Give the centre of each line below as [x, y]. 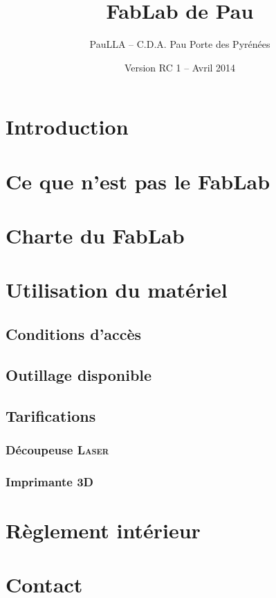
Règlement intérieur [103, 530]
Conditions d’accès [74, 334]
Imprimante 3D [50, 481]
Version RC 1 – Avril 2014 [180, 67]
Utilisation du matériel [117, 290]
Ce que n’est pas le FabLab [138, 181]
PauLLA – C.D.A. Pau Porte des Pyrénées [180, 44]
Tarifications [51, 415]
